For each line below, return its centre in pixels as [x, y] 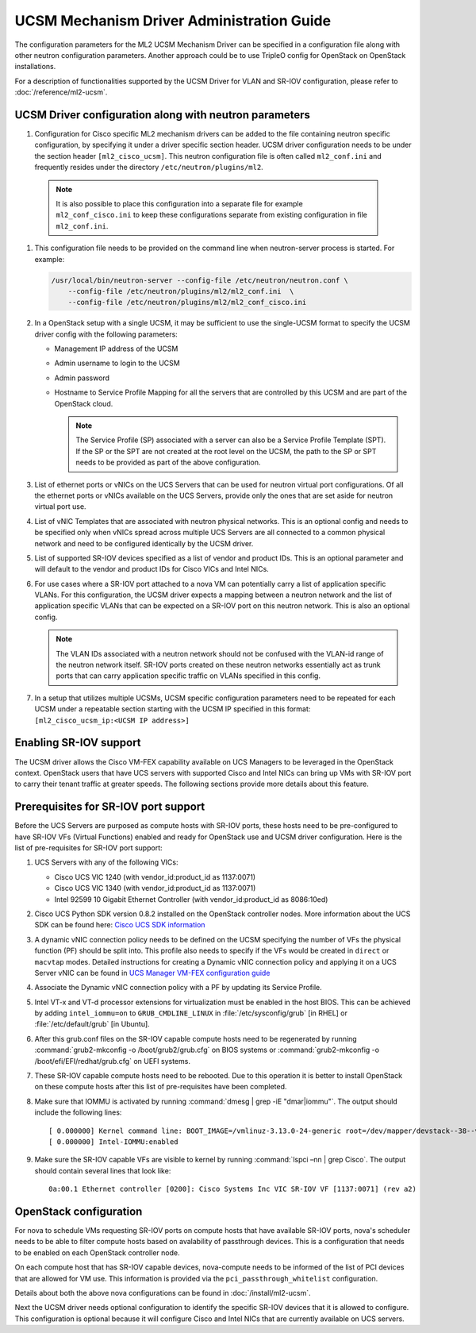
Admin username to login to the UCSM [117, 363]
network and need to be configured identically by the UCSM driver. [144, 543]
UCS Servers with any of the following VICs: [106, 862]
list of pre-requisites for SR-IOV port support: [88, 848]
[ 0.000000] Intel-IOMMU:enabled [113, 1142]
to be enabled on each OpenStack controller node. [97, 1252]
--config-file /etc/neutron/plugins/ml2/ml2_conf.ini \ [181, 291]
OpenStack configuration [79, 1211]
